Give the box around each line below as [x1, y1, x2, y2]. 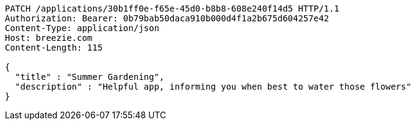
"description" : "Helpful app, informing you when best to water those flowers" [15, 82, 411, 91]
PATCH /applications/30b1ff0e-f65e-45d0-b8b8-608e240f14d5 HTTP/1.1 [5, 4, 339, 13]
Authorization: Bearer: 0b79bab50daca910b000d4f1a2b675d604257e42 [5, 13, 330, 23]
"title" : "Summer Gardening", [15, 72, 165, 82]
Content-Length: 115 [5, 43, 103, 52]
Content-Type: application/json [5, 23, 159, 33]
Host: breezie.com [5, 33, 93, 43]
